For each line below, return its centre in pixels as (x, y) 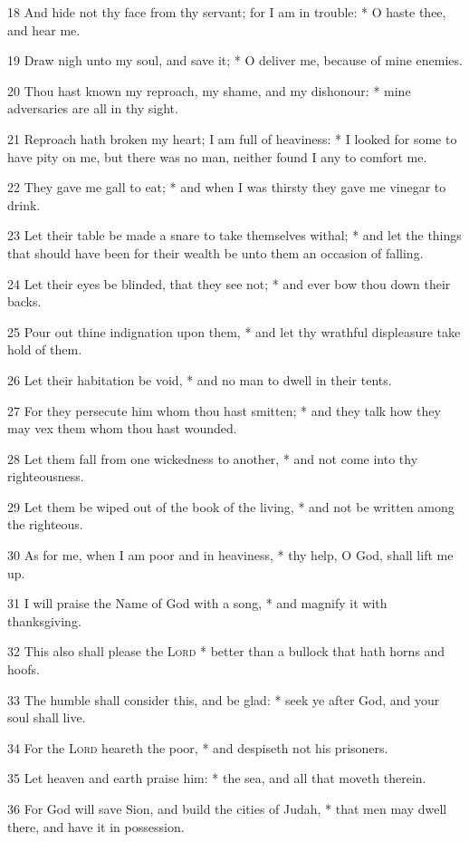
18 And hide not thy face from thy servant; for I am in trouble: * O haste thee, (227, 12)
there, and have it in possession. (96, 826)
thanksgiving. (44, 620)
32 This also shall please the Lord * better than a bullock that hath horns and (226, 651)
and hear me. (44, 29)
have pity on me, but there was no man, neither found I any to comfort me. (217, 156)
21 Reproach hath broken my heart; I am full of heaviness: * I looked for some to (232, 138)
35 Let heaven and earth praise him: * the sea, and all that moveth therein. (217, 778)
